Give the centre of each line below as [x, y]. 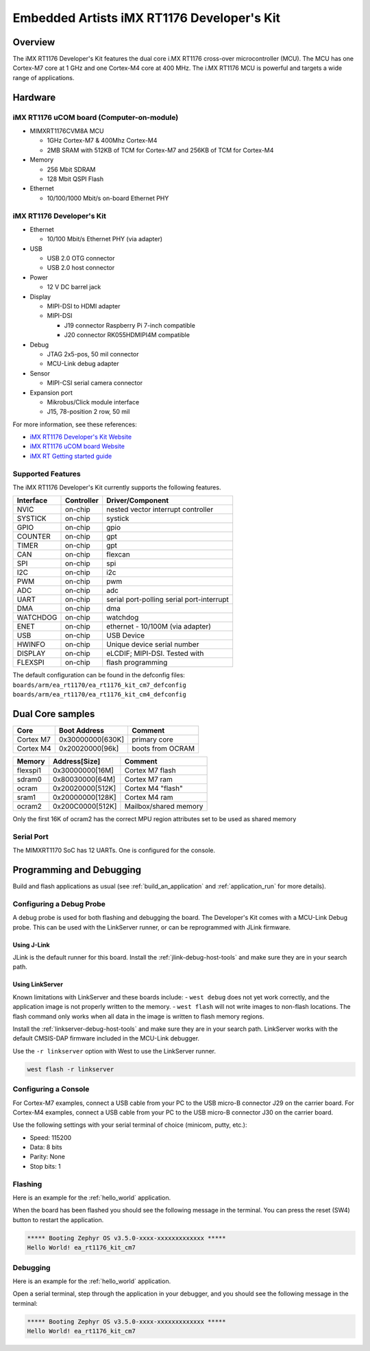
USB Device [126, 635]
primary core [152, 740]
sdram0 [29, 779]
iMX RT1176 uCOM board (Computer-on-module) [96, 117]
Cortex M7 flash [150, 770]
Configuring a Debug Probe [59, 903]
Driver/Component [138, 500]
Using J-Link [32, 945]
